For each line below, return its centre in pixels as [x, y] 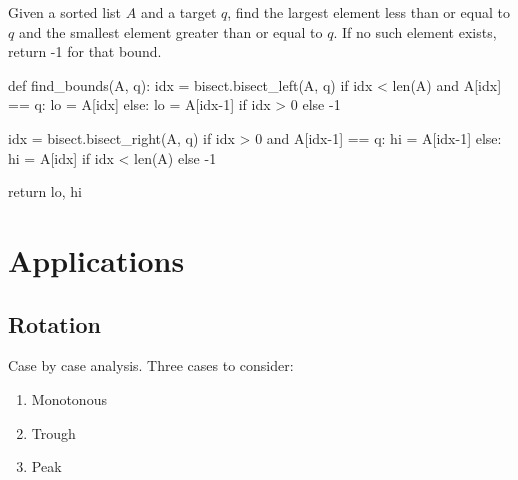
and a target [178, 12]
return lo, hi [45, 191]
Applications [96, 259]
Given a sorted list [65, 12]
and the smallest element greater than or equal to [170, 31]
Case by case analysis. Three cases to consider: [151, 365]
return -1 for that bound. [85, 51]
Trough [53, 432]
